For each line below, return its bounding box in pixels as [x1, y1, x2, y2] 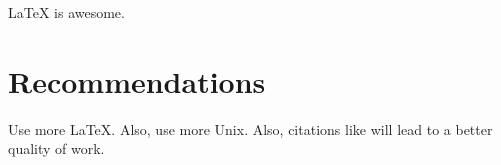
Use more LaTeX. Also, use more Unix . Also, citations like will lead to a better [8, 118, 493, 139]
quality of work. [8, 138, 105, 159]
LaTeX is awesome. [8, 2, 125, 22]
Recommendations [8, 60, 266, 101]
